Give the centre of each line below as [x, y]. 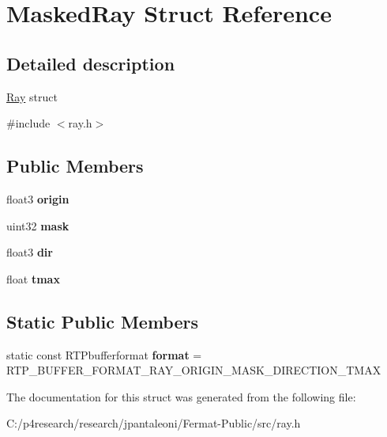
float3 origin [38, 198]
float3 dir [30, 252]
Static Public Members [103, 321]
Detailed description [91, 63]
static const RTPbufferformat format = [104, 354]
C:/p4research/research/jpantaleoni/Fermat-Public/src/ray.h [154, 423]
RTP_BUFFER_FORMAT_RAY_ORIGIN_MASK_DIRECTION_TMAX [194, 370]
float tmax [33, 278]
